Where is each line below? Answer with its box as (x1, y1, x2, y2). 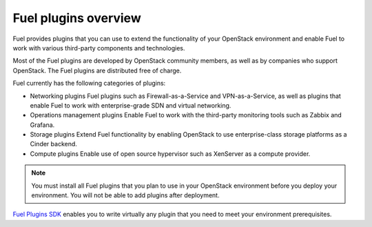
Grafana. (30, 121, 55, 129)
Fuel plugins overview (12, 10, 141, 26)
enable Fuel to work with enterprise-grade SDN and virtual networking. (30, 101, 231, 110)
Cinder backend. (30, 140, 77, 148)
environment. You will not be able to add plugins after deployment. (31, 191, 220, 199)
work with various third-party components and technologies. (12, 43, 185, 52)
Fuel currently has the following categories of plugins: (12, 79, 166, 88)
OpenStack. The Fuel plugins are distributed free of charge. (12, 66, 182, 75)
